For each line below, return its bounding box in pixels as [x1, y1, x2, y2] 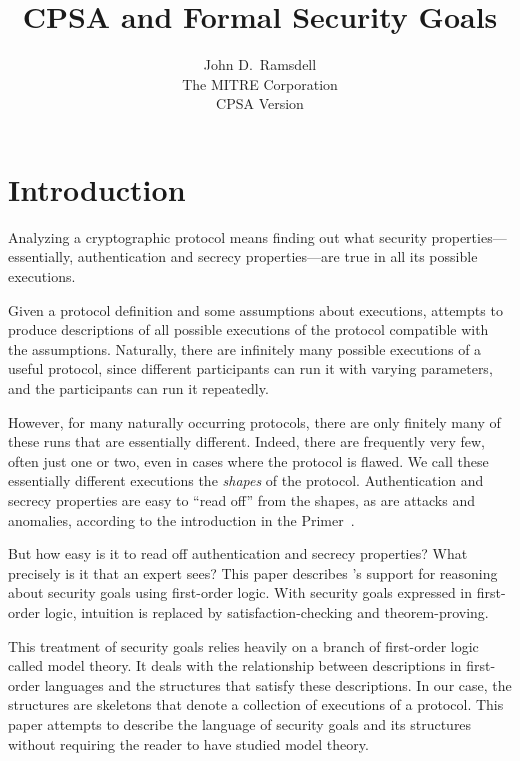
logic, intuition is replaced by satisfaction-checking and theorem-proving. [44, 601, 489, 622]
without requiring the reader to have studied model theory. [8, 733, 369, 754]
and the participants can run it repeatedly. [8, 378, 269, 398]
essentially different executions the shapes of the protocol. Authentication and [8, 470, 484, 491]
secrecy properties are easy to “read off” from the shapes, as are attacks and [8, 489, 476, 510]
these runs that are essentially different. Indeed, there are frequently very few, [8, 431, 485, 452]
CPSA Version [216, 93, 304, 114]
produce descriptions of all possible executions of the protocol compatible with [8, 319, 489, 340]
